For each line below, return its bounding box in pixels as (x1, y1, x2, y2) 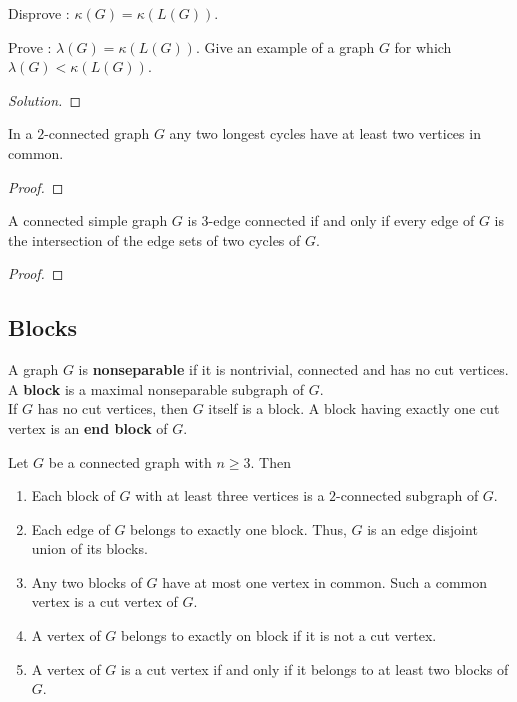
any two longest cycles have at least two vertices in (169, 123, 481, 144)
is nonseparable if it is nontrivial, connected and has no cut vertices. (78, 359, 509, 380)
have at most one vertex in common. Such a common (162, 571, 488, 592)
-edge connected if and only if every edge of (208, 210, 475, 231)
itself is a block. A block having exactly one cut (208, 398, 500, 419)
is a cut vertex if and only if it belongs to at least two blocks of (121, 658, 509, 679)
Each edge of (31, 518, 110, 539)
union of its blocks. (31, 538, 148, 559)
